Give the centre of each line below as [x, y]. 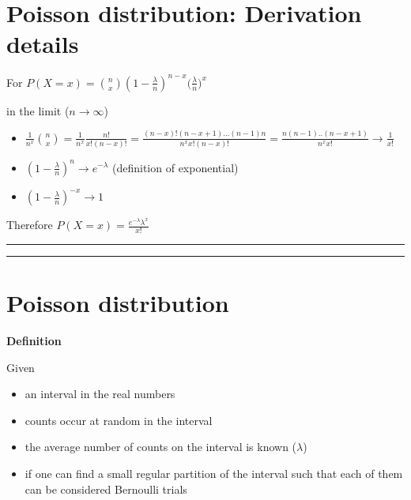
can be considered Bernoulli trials [106, 489]
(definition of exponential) [175, 167]
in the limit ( [38, 110]
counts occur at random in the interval [119, 420]
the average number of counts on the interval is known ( [161, 447]
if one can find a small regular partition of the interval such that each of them [214, 473]
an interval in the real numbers [100, 394]
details [43, 44]
